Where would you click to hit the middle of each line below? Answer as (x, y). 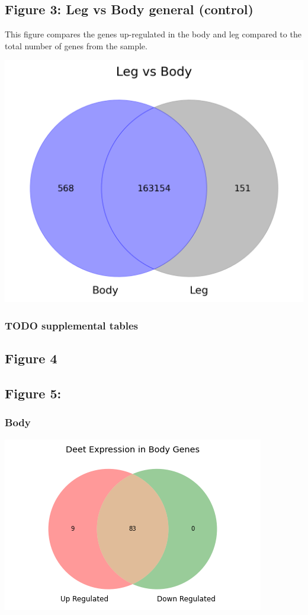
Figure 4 (31, 358)
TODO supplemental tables (72, 325)
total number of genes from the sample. (76, 45)
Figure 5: (33, 393)
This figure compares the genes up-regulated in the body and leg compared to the (153, 34)
